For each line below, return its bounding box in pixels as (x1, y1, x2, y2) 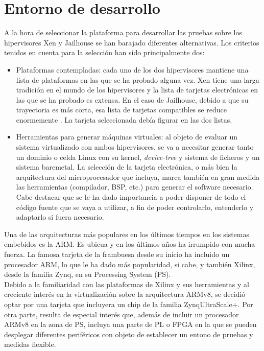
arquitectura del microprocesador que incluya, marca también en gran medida (16, 171, 260, 182)
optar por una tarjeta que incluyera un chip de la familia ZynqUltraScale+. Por (4, 298, 253, 309)
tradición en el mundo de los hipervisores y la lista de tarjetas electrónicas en (16, 84, 258, 95)
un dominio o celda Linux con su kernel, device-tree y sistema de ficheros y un (16, 151, 260, 162)
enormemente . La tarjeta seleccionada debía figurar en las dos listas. (16, 114, 232, 125)
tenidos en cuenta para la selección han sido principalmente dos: (4, 47, 205, 58)
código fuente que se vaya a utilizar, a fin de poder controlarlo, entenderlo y (16, 201, 254, 212)
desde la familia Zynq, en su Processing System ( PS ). (4, 269, 171, 279)
